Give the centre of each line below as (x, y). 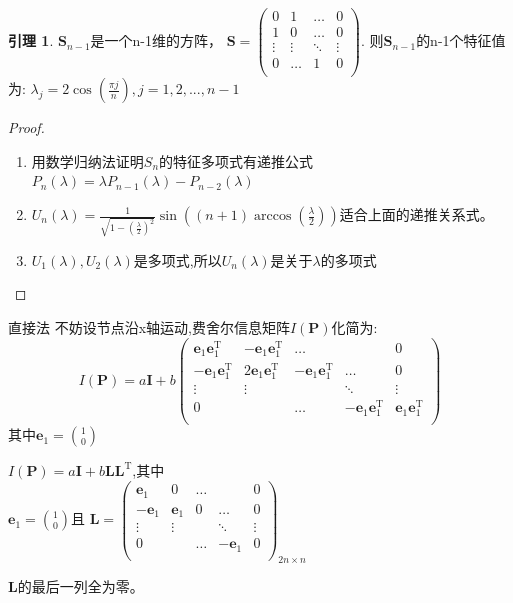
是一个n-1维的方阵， (156, 40)
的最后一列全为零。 (80, 586)
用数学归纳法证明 (87, 160)
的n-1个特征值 (461, 40)
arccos (272, 216)
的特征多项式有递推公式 (236, 160)
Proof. (26, 127)
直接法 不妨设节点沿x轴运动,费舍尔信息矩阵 (149, 326)
